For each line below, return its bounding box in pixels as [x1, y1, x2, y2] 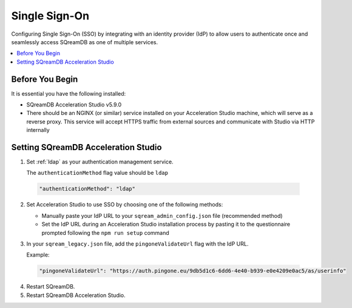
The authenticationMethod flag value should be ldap [26, 169, 168, 177]
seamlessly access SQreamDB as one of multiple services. [11, 38, 158, 45]
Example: [26, 251, 50, 258]
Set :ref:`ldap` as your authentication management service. [26, 158, 174, 166]
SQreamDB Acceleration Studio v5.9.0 [26, 101, 122, 108]
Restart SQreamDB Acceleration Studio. [26, 291, 126, 299]
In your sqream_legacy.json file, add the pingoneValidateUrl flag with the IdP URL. [26, 240, 249, 247]
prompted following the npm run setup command [41, 229, 169, 236]
